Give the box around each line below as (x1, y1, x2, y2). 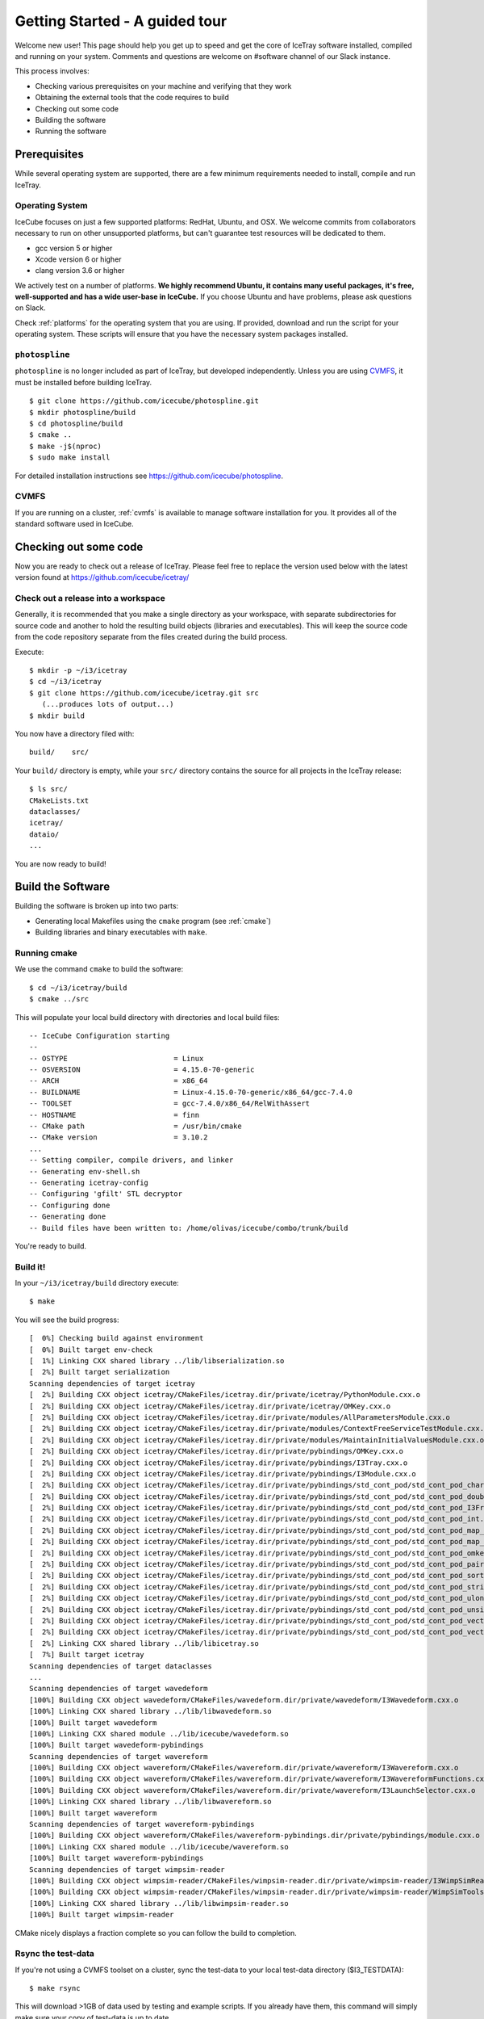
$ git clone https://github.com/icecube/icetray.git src (29, 688, 260, 698)
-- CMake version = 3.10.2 (29, 1133, 209, 1142)
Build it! (15, 1261, 46, 1272)
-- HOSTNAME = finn (29, 1110, 200, 1119)
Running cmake (15, 947, 78, 959)
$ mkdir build (29, 711, 85, 720)
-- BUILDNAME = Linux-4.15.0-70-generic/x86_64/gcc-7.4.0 (29, 1087, 353, 1097)
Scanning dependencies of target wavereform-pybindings (29, 1820, 255, 1829)
